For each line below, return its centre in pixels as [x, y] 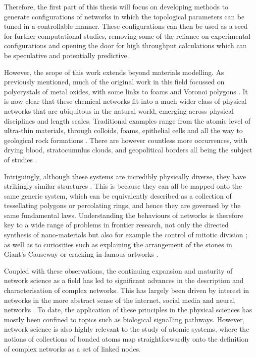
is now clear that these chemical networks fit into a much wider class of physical [126, 101]
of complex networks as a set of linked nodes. [73, 348]
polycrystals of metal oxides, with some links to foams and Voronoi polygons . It [126, 91]
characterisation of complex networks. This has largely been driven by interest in [127, 290]
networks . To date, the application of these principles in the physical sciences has [128, 310]
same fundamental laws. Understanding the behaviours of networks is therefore [124, 215]
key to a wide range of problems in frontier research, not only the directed [116, 225]
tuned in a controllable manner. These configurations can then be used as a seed [126, 26]
